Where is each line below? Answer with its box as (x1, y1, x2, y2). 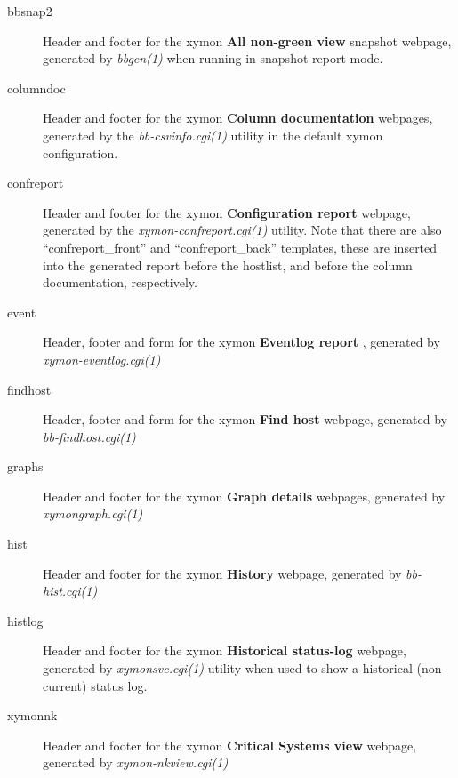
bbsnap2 (7, 2, 52, 20)
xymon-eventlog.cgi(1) (43, 349, 161, 368)
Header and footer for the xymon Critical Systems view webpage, (43, 735, 417, 754)
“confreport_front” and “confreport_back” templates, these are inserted (43, 237, 438, 256)
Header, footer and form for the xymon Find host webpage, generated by (43, 410, 448, 429)
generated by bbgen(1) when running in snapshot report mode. (43, 49, 383, 68)
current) (43, 676, 87, 694)
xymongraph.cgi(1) (43, 504, 143, 523)
